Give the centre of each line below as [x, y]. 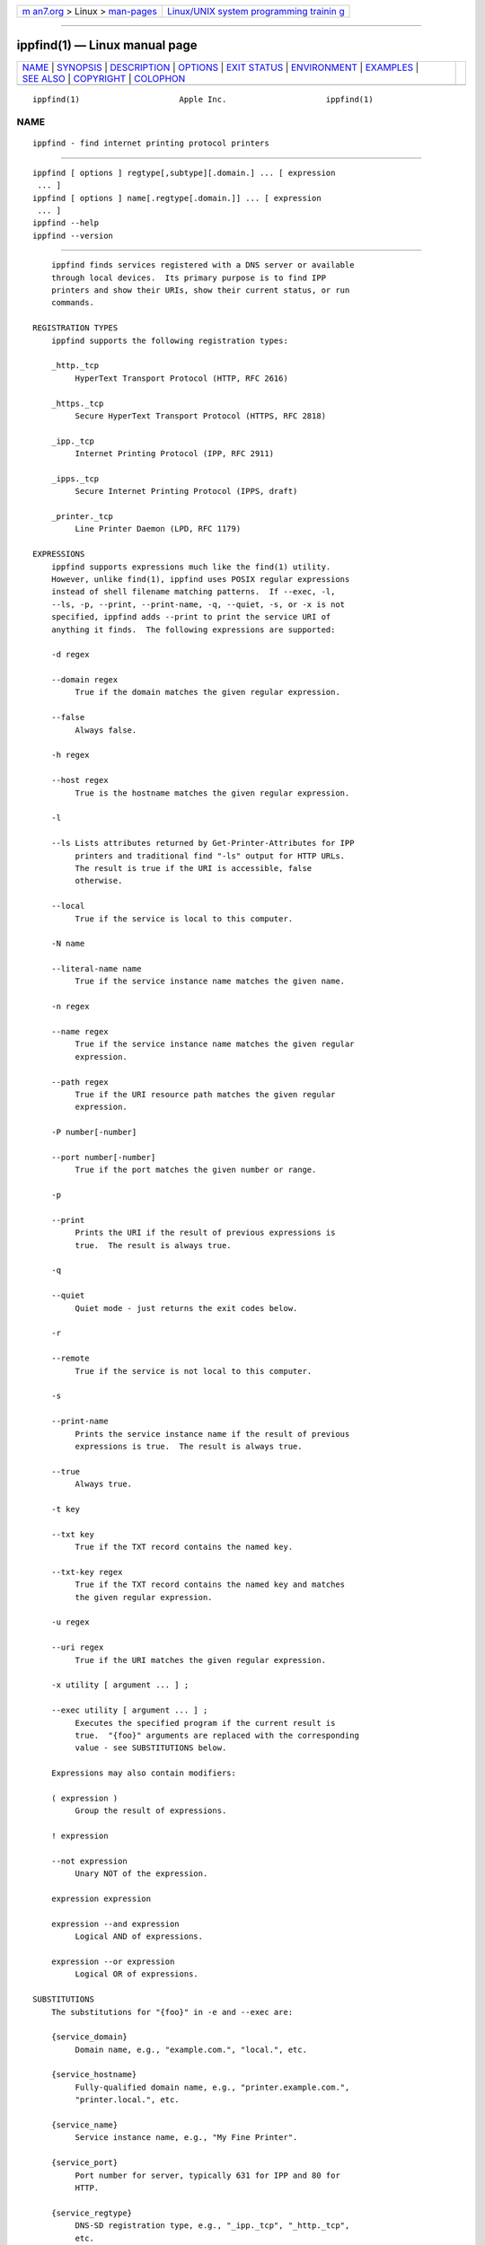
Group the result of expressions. [151, 1811]
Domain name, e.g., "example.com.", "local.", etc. [191, 2049]
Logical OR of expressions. [137, 1974]
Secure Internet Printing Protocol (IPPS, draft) [186, 491]
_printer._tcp [82, 517]
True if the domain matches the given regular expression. [207, 692]
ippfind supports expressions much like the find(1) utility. [191, 567]
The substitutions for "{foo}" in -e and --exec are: [172, 2012]
